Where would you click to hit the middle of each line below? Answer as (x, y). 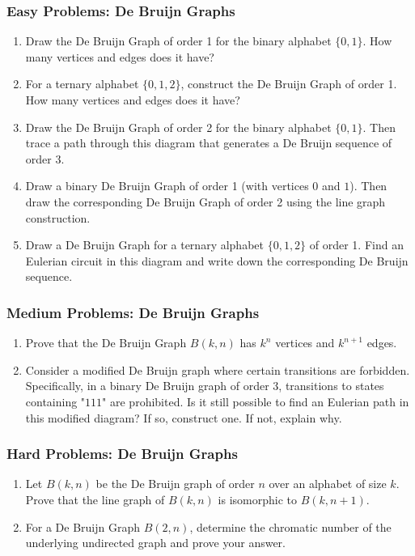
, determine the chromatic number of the (290, 526)
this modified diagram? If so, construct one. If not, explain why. (184, 417)
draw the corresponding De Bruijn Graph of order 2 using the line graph (205, 201)
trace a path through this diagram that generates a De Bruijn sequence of (209, 143)
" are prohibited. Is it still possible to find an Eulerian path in (256, 401)
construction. (58, 217)
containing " (55, 401)
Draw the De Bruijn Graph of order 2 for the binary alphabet (178, 127)
